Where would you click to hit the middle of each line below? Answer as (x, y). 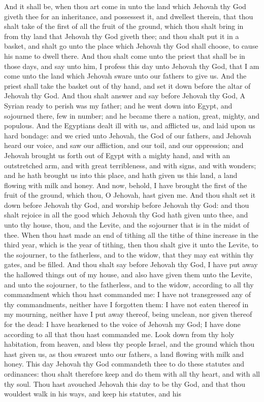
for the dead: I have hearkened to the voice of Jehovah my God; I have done (122, 324)
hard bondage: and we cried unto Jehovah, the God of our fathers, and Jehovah (128, 135)
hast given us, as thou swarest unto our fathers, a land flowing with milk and (124, 354)
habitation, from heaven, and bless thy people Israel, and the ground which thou (129, 344)
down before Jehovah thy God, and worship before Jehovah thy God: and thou (127, 205)
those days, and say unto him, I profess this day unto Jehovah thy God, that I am (132, 66)
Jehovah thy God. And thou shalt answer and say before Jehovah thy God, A (125, 96)
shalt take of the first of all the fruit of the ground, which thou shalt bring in (124, 26)
